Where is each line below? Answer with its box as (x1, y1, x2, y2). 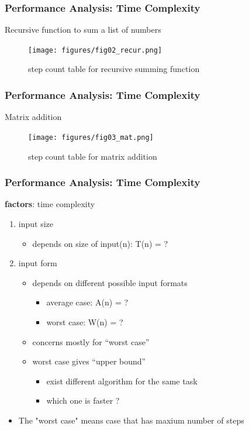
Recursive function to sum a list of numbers (5, 23, 161, 36)
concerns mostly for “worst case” (32, 335, 150, 348)
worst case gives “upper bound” (32, 355, 146, 367)
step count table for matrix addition (28, 150, 157, 162)
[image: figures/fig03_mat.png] (28, 133, 154, 142)
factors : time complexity (5, 198, 95, 210)
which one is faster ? (46, 394, 120, 407)
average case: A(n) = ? (46, 296, 129, 308)
